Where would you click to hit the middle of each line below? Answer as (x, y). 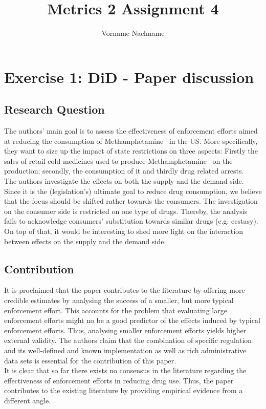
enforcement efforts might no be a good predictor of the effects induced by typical (132, 320)
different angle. (28, 400)
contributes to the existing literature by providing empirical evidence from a (124, 390)
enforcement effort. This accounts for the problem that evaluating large (116, 310)
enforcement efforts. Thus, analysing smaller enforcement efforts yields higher (125, 330)
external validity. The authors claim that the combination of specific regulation (128, 340)
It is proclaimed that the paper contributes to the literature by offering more (125, 290)
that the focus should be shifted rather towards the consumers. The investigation (131, 201)
